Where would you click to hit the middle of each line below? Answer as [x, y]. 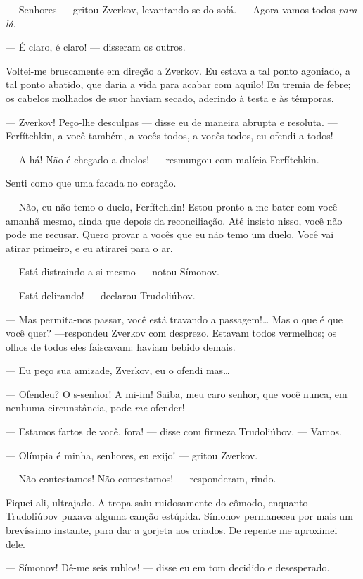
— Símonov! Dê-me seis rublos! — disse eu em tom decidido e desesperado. [168, 567]
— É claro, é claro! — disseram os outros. [96, 47]
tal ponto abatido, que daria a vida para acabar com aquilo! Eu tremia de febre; [178, 84]
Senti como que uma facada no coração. [91, 183]
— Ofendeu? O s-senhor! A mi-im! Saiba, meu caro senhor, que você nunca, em [177, 393]
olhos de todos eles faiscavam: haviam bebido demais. [121, 346]
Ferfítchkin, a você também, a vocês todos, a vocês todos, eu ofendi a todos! [170, 136]
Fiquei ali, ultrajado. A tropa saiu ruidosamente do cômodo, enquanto [157, 502]
